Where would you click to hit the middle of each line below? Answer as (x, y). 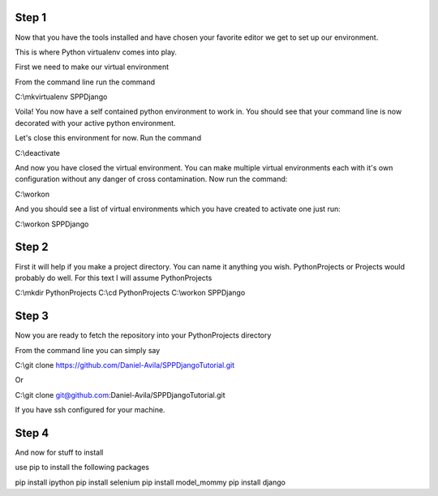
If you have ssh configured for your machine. (90, 410)
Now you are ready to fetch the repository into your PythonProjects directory (143, 335)
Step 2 (32, 247)
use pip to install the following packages (82, 468)
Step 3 (32, 316)
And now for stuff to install (59, 453)
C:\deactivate (38, 153)
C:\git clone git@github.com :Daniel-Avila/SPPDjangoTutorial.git (120, 395)
